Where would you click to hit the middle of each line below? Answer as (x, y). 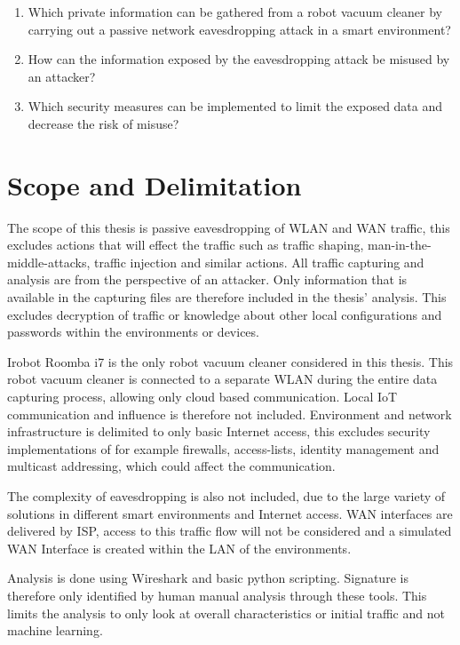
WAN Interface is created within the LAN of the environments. (179, 548)
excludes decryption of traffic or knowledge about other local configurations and (225, 314)
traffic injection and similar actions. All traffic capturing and (259, 262)
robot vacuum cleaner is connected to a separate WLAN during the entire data (222, 379)
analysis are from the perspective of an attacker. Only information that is (207, 279)
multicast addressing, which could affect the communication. (171, 466)
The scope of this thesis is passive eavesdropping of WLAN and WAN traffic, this (229, 227)
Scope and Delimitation (155, 184)
